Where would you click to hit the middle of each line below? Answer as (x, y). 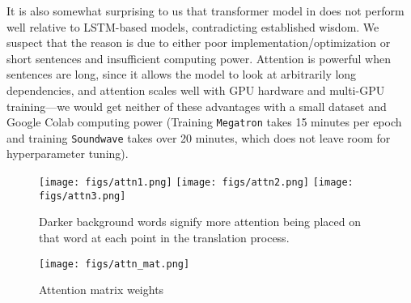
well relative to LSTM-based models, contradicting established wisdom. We (193, 26)
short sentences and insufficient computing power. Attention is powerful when (199, 58)
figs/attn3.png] (83, 196)
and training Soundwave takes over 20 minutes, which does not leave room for (199, 137)
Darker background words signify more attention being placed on (200, 222)
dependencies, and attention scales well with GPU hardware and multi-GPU (196, 90)
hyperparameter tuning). (68, 154)
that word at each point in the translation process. (164, 237)
